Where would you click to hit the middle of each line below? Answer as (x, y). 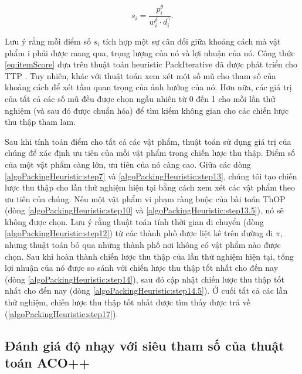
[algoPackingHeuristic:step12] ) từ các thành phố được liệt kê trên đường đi (139, 233)
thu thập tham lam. (40, 122)
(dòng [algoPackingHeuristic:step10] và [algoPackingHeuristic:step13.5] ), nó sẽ (144, 210)
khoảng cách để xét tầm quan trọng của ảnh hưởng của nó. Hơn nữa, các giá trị (148, 87)
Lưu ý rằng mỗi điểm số (48, 41)
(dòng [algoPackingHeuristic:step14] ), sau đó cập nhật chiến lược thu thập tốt (145, 279)
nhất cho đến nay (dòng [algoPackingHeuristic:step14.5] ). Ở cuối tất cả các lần (146, 290)
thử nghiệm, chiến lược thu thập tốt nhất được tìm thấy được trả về (128, 302)
